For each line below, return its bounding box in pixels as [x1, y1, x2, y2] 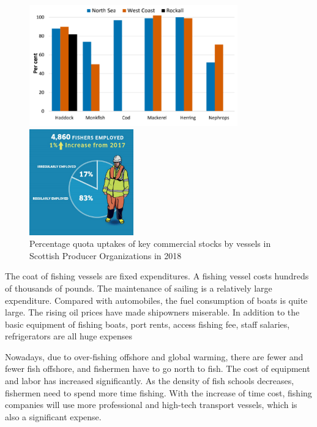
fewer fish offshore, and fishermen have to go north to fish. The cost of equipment [5, 362, 310, 375]
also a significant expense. [5, 410, 102, 423]
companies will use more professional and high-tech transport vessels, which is [5, 398, 297, 411]
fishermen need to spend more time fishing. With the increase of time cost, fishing [5, 386, 312, 399]
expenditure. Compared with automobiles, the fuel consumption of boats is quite [5, 293, 308, 306]
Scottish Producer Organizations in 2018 [29, 249, 182, 262]
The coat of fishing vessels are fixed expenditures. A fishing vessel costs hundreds [5, 270, 309, 282]
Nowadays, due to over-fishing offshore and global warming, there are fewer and [5, 350, 304, 363]
